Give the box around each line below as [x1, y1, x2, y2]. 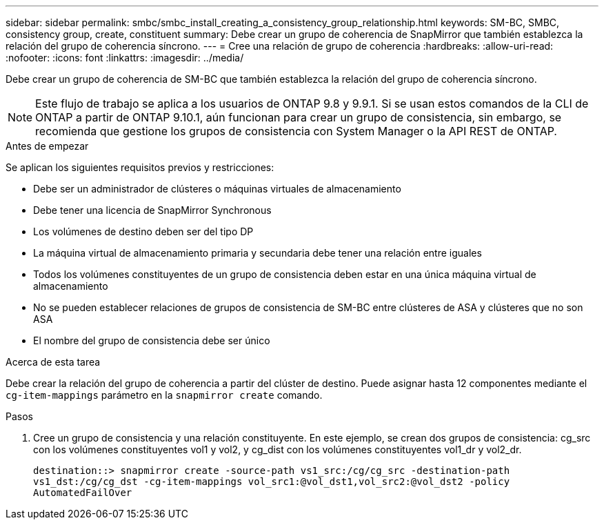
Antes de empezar [6, 140, 89, 152]
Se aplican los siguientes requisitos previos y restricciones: [6, 161, 274, 173]
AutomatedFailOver [33, 487, 132, 498]
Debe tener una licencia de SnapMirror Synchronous [33, 204, 272, 216]
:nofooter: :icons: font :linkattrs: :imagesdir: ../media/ [6, 52, 244, 63]
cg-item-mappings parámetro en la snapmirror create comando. [6, 389, 323, 401]
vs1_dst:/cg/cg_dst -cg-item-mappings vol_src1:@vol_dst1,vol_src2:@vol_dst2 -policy [33, 476, 510, 487]
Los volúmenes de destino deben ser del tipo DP [33, 226, 254, 237]
